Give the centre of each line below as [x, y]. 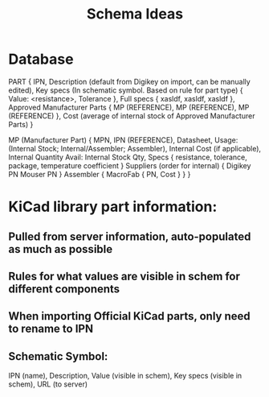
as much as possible [61, 249]
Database [41, 59]
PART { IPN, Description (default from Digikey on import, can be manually [129, 81]
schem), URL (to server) [48, 384]
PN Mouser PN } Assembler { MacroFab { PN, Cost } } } [100, 174]
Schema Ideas [135, 14]
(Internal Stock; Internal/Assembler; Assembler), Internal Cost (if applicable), [135, 148]
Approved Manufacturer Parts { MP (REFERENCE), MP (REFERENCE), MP [129, 107]
